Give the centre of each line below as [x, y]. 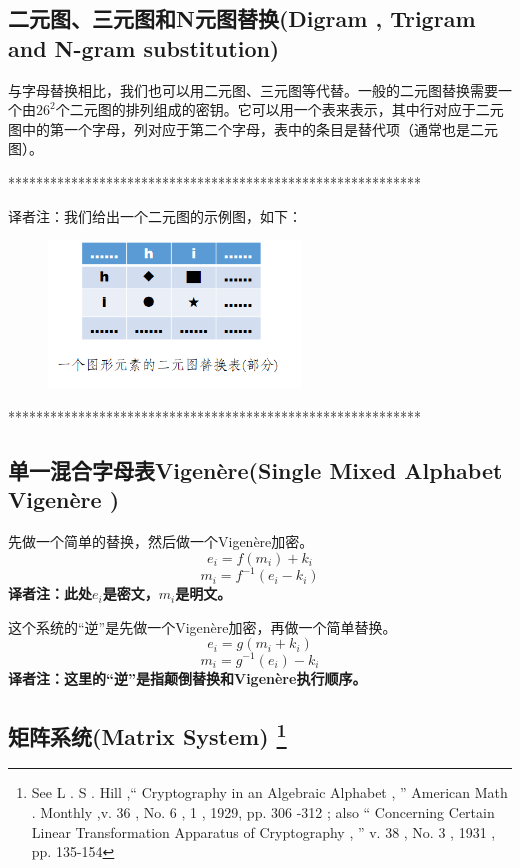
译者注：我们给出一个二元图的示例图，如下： [155, 215]
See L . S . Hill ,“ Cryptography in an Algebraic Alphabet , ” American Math [269, 792]
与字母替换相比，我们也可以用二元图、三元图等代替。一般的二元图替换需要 [253, 89]
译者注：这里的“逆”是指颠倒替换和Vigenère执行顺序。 [187, 677]
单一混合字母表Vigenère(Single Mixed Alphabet [255, 469]
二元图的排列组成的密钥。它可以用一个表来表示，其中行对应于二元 [286, 109]
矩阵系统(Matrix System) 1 [147, 733]
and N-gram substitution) [144, 47]
